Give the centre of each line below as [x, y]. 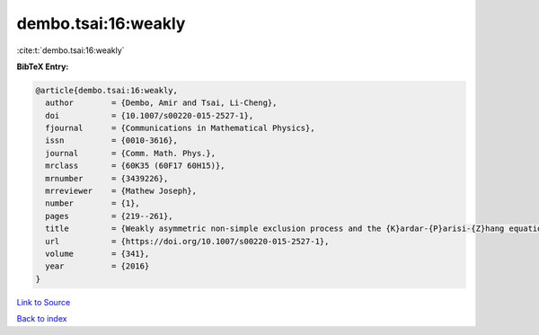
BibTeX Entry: [43, 66]
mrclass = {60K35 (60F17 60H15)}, [135, 166]
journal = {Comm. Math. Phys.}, [130, 153]
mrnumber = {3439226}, [107, 178]
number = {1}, [93, 203]
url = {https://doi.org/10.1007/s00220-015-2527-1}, [187, 241]
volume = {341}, [97, 254]
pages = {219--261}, [110, 216]
